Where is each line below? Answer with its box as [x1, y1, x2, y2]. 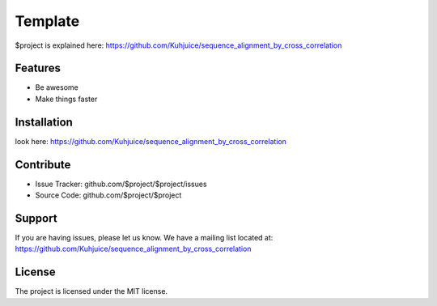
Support [15, 211, 57, 225]
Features [15, 62, 61, 75]
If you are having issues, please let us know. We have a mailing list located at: [15, 232, 274, 242]
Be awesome [35, 83, 78, 92]
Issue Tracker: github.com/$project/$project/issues [35, 179, 207, 189]
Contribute [15, 158, 71, 172]
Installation [15, 115, 73, 129]
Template [15, 12, 80, 30]
